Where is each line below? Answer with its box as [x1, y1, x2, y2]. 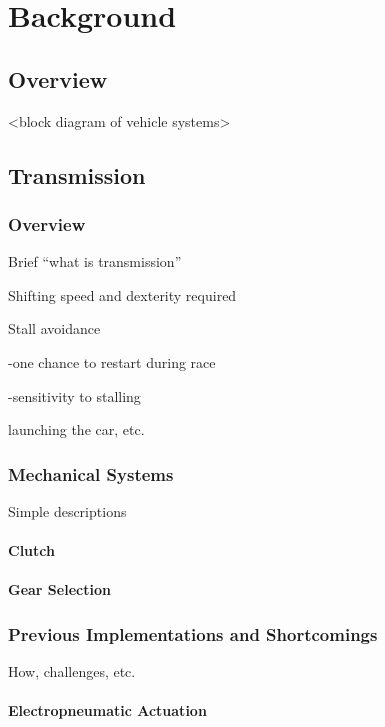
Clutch [8, 540, 55, 561]
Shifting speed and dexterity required [8, 284, 237, 305]
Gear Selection [8, 579, 111, 600]
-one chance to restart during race [8, 351, 216, 372]
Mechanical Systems [8, 461, 174, 486]
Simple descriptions [8, 500, 127, 521]
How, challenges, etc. [8, 661, 136, 682]
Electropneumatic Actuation [8, 700, 207, 721]
